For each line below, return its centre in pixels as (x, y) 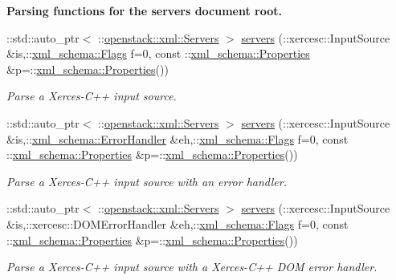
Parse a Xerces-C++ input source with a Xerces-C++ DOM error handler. (192, 267)
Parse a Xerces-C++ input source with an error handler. (147, 181)
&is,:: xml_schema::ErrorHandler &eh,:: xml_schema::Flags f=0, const (178, 138)
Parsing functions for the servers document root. (145, 10)
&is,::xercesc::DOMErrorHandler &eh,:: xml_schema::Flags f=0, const (178, 223)
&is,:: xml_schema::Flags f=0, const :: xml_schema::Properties (158, 53)
